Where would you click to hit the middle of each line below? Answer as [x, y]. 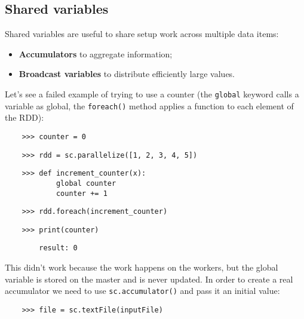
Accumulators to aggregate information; [96, 53]
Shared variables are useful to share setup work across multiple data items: [142, 34]
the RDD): [24, 117]
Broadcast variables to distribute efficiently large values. [127, 74]
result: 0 [58, 248]
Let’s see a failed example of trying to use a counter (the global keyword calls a [152, 93]
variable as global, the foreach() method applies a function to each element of [149, 105]
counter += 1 [82, 193]
